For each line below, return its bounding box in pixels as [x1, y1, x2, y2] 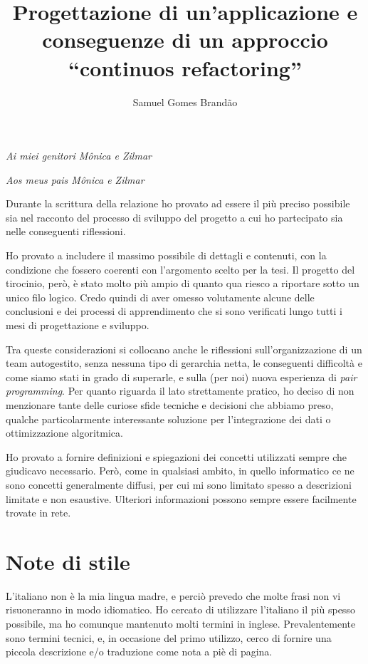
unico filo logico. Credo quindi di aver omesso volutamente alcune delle [6, 289, 315, 304]
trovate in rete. [6, 505, 71, 520]
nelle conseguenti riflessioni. [6, 224, 126, 239]
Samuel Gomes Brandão [132, 94, 238, 109]
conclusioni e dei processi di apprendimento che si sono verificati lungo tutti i [6, 304, 343, 318]
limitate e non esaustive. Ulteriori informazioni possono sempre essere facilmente [6, 491, 357, 506]
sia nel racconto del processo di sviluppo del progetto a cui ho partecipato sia [6, 209, 343, 224]
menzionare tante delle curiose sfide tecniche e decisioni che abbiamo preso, [6, 398, 334, 412]
